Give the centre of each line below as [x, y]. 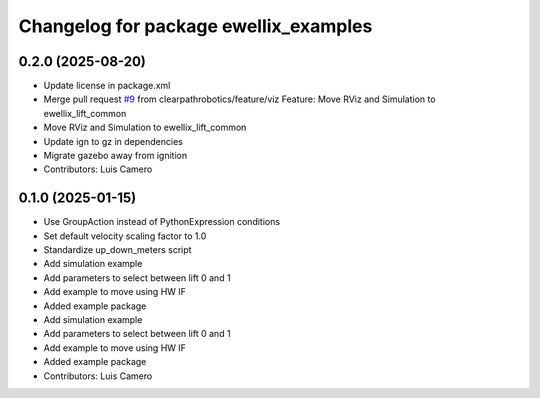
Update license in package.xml [107, 86]
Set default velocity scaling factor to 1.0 [125, 236]
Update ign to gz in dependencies [113, 141]
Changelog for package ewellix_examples [195, 26]
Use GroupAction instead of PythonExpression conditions [161, 222]
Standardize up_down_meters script [117, 250]
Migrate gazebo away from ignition [115, 156]
